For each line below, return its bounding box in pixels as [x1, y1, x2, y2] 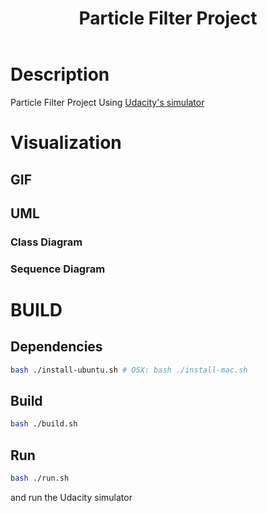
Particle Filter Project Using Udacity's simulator [10, 96, 205, 108]
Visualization [10, 132, 122, 154]
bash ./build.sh [10, 419, 78, 429]
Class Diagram [10, 235, 83, 249]
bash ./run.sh [10, 473, 70, 484]
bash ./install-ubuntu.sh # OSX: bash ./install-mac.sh [10, 365, 248, 375]
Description [10, 63, 110, 86]
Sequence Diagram [10, 262, 106, 276]
